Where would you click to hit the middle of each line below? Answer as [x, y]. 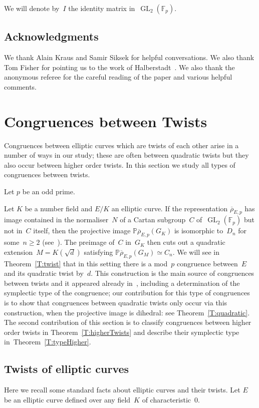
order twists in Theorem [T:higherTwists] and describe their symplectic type [122, 332]
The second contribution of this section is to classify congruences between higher [128, 322]
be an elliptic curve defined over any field [67, 399]
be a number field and [59, 208]
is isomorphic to [199, 231]
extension [19, 252]
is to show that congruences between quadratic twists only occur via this [116, 303]
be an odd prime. [49, 191]
